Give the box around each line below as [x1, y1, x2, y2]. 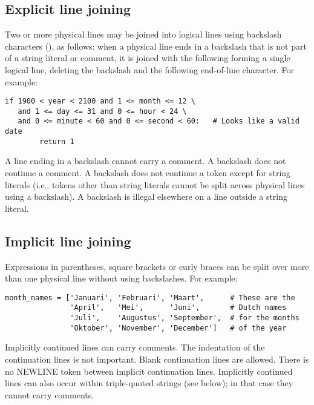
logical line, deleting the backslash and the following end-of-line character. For [5, 63, 295, 76]
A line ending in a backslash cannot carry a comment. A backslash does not [5, 154, 286, 167]
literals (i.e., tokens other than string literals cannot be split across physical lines [5, 178, 305, 191]
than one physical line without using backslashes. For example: [5, 272, 238, 285]
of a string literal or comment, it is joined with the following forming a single [5, 51, 290, 64]
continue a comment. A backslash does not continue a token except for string [5, 166, 291, 179]
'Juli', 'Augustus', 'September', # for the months [70, 314, 299, 323]
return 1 [39, 137, 74, 146]
